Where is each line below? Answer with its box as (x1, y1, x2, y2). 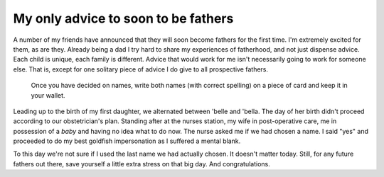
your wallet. (31, 91, 65, 99)
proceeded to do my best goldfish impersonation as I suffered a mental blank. (13, 137, 241, 145)
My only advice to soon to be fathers (13, 11, 234, 26)
